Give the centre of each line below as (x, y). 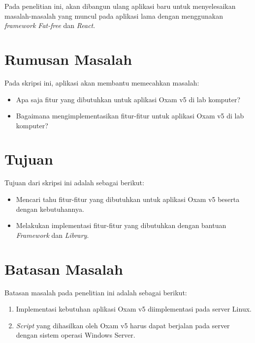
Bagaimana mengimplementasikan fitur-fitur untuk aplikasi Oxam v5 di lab (130, 116)
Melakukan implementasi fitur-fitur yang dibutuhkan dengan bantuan (121, 225)
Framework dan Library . (52, 235)
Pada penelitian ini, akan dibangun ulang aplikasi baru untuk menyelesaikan (120, 6)
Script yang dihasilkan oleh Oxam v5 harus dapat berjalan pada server (123, 325)
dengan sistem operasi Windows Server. (76, 335)
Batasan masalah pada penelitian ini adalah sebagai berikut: (96, 292)
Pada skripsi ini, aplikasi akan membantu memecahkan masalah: (102, 82)
